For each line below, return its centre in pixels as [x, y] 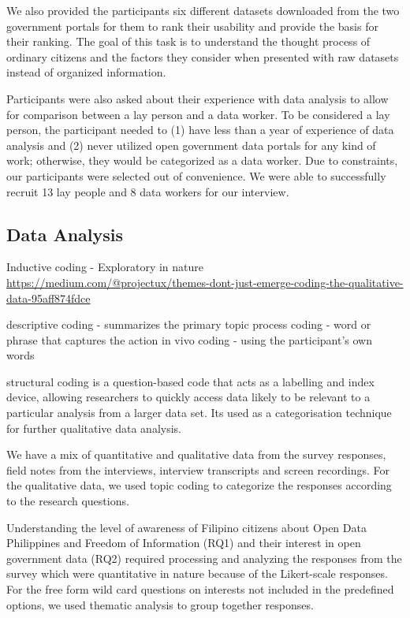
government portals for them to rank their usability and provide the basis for [192, 26]
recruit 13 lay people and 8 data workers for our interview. [148, 191]
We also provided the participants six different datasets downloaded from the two [203, 10]
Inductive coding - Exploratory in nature [105, 267]
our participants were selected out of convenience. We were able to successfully [196, 175]
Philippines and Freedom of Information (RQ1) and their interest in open [184, 543]
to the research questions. [68, 501]
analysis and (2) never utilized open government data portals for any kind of [191, 145]
